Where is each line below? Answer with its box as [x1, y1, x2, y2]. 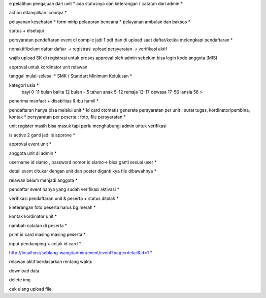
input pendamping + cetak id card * [9, 240, 81, 246]
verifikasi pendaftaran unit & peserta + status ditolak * [9, 195, 119, 201]
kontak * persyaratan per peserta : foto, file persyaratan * [9, 114, 126, 120]
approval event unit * [9, 141, 52, 147]
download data [9, 267, 39, 273]
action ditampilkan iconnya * [9, 10, 67, 16]
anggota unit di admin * [9, 150, 57, 156]
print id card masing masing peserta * [9, 232, 86, 237]
